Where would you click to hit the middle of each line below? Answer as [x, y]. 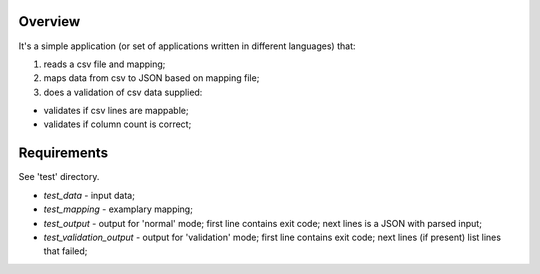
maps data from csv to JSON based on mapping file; [151, 78]
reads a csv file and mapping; [104, 64]
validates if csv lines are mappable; [116, 111]
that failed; [65, 251]
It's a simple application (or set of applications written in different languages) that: [187, 46]
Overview [49, 21]
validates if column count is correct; [117, 124]
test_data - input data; [89, 195]
